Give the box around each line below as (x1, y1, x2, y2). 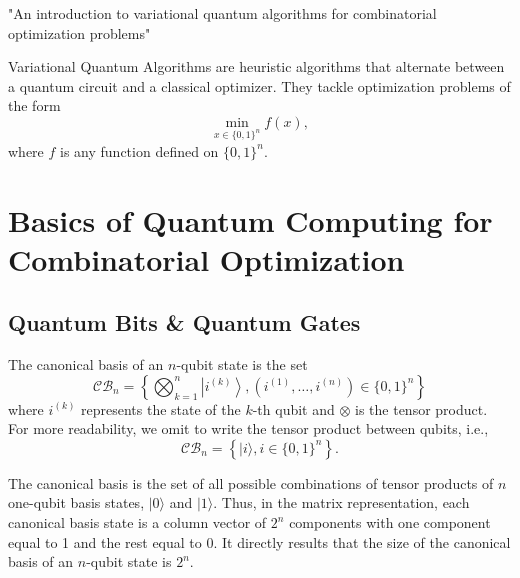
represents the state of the (81, 398, 241, 419)
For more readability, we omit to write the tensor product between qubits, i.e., (8, 418, 489, 439)
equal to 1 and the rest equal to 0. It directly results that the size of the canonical (8, 531, 511, 552)
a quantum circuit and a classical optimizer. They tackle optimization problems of (8, 75, 511, 96)
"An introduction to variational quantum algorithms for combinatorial (8, 3, 437, 23)
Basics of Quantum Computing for (8, 199, 493, 240)
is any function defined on (60, 140, 219, 161)
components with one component (289, 512, 491, 533)
